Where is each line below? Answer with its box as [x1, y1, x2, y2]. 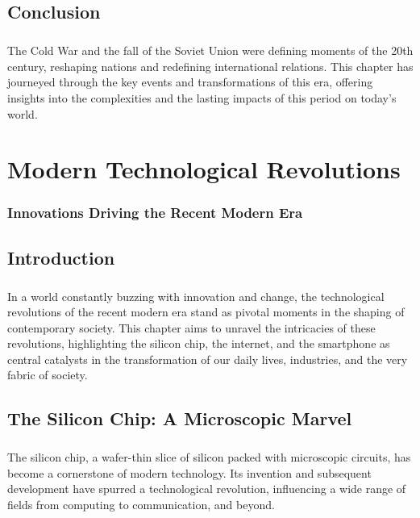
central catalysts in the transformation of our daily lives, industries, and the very [7, 350, 408, 367]
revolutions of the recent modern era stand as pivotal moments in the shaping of [7, 303, 405, 320]
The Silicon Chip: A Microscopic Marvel [7, 406, 352, 431]
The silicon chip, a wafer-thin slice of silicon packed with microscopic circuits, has [7, 449, 411, 466]
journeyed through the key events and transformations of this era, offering [7, 73, 373, 90]
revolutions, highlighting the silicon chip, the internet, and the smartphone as [7, 335, 390, 352]
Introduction [7, 244, 115, 269]
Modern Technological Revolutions [7, 152, 401, 186]
